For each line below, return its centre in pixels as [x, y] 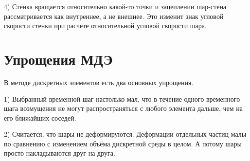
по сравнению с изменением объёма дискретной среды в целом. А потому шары [123, 143]
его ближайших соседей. [40, 117]
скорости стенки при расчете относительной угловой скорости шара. [105, 26]
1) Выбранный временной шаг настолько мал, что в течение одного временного [122, 98]
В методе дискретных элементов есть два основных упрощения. [99, 82]
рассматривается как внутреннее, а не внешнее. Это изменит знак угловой [114, 16]
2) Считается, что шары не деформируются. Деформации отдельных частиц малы [125, 134]
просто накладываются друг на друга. [60, 153]
